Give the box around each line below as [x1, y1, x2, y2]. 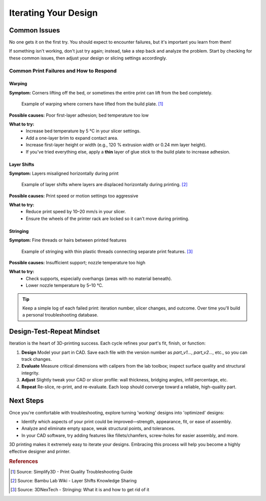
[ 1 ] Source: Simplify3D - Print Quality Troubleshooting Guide [10, 469, 133, 474]
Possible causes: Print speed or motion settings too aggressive [9, 192, 138, 199]
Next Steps [9, 397, 44, 405]
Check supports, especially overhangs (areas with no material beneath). [26, 276, 172, 282]
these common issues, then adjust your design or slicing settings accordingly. [9, 55, 167, 61]
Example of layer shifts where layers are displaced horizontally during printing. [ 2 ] [21, 182, 188, 188]
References [9, 458, 38, 465]
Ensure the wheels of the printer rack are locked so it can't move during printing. [26, 216, 190, 221]
